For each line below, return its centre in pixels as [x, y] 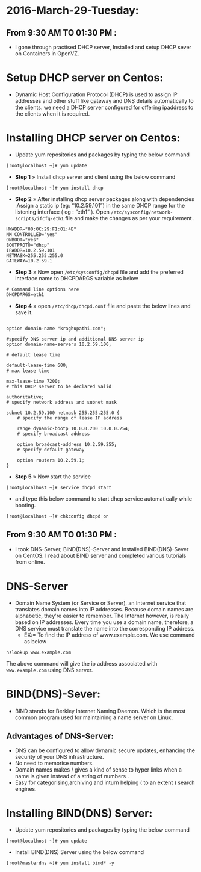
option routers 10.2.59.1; [51, 460]
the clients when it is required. [52, 113]
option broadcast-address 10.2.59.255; [67, 444]
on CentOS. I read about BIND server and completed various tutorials [100, 555]
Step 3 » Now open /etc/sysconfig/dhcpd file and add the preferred [99, 272]
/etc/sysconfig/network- [142, 212]
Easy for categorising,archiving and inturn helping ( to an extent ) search [105, 782]
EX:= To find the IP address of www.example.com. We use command [109, 635]
